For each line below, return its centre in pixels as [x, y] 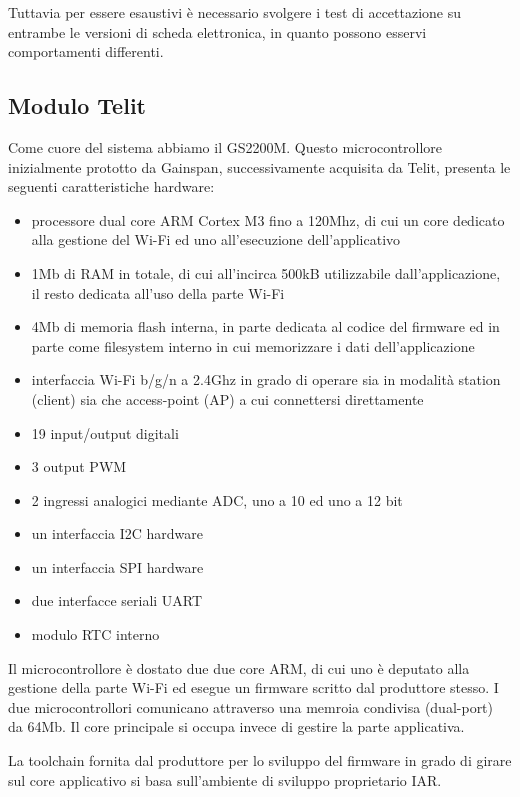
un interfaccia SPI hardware [117, 566]
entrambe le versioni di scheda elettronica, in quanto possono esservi [217, 31]
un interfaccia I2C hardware [117, 533]
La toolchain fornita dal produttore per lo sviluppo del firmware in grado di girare [260, 760]
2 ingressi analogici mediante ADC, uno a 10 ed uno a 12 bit [217, 499]
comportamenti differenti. [86, 51]
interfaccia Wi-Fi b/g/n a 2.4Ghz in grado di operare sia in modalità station [266, 379]
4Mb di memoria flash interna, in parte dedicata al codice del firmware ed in [265, 326]
